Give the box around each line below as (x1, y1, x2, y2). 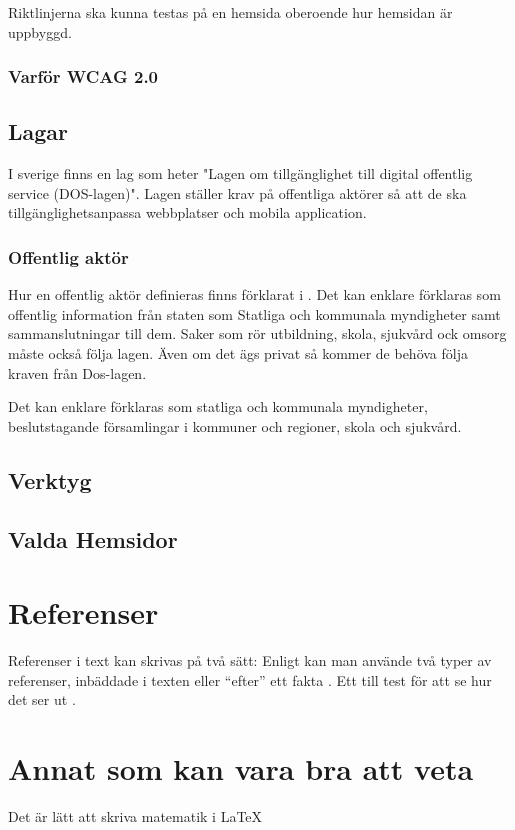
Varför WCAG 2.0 (8, 64, 159, 89)
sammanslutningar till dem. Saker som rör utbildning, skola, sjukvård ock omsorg (8, 323, 507, 344)
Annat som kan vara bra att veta (8, 748, 474, 789)
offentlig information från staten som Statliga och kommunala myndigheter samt (8, 303, 501, 324)
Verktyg (8, 464, 92, 495)
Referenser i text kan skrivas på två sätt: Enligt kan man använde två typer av (8, 650, 492, 671)
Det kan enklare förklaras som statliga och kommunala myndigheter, (8, 396, 428, 417)
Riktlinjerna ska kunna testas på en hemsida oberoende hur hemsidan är (8, 2, 453, 22)
